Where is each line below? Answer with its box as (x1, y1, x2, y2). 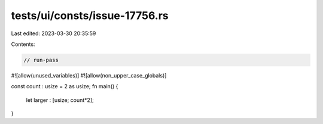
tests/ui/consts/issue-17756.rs (11, 9, 169, 22)
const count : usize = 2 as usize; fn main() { (11, 83, 118, 90)
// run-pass (23, 57, 59, 63)
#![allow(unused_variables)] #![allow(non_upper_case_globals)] (11, 72, 167, 79)
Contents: (11, 41, 35, 48)
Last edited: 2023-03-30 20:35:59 (11, 30, 96, 37)
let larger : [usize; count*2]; (26, 96, 94, 104)
